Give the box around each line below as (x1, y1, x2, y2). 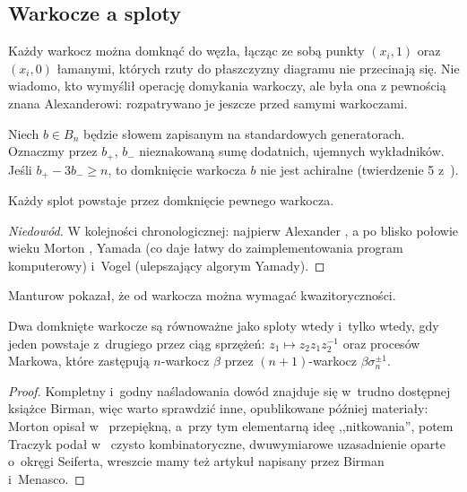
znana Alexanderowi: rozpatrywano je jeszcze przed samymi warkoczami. (8, 93, 408, 112)
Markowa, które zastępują (8, 351, 150, 370)
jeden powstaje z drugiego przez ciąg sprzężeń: (8, 333, 265, 352)
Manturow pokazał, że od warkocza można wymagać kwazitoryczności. (8, 286, 396, 305)
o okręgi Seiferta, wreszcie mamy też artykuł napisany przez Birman (8, 452, 385, 470)
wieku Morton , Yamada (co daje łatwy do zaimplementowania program (8, 238, 403, 257)
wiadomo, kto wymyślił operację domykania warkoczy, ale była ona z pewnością (8, 76, 446, 95)
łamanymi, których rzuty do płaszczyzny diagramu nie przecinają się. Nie (56, 58, 460, 77)
